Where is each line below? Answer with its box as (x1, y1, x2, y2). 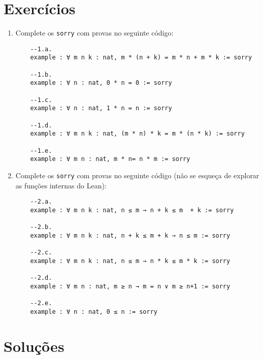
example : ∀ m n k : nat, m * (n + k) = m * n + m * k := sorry (30, 54, 252, 61)
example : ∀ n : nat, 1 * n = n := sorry (30, 105, 172, 112)
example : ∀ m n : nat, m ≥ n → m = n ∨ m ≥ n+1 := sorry (30, 282, 231, 290)
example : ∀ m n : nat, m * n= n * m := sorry (30, 155, 190, 163)
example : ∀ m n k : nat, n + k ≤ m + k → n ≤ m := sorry (30, 232, 231, 239)
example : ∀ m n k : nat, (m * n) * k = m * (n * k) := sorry (30, 130, 245, 138)
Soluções (4, 335, 64, 356)
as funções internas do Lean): (15, 180, 107, 190)
